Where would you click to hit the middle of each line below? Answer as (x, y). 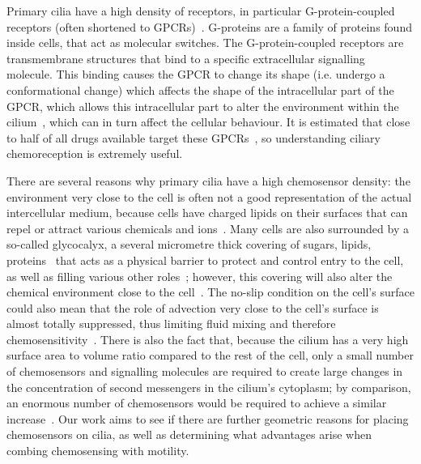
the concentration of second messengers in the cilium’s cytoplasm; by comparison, (209, 387)
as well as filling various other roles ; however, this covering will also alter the (200, 276)
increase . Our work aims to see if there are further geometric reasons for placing (208, 418)
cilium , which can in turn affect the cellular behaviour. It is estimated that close (208, 122)
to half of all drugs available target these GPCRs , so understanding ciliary (193, 137)
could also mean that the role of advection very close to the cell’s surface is (193, 307)
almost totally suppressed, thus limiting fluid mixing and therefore (171, 324)
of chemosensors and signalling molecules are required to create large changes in (205, 371)
